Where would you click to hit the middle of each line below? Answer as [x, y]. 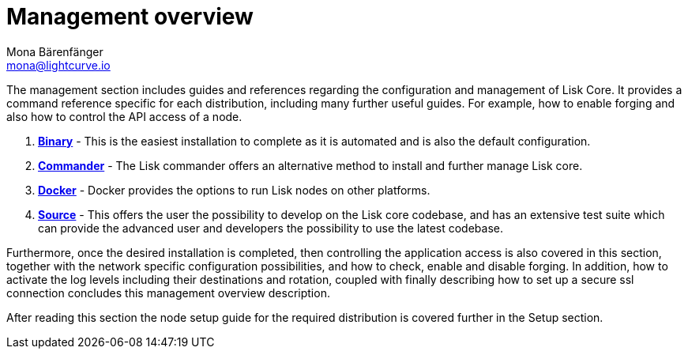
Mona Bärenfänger [55, 51]
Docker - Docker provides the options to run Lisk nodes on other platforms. [234, 190]
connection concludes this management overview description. [168, 293]
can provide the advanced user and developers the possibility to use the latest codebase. [271, 228]
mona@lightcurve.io [58, 65]
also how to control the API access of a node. [124, 116]
